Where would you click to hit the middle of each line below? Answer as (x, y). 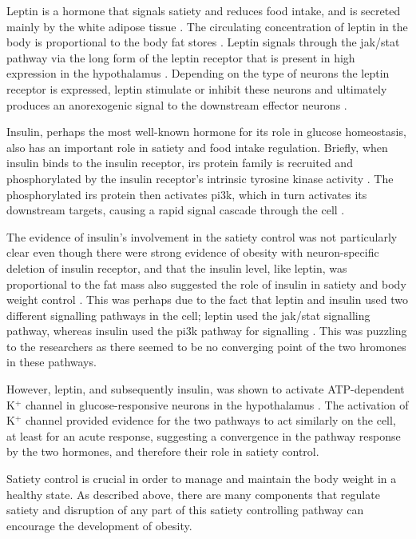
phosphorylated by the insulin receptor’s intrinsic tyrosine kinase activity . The (200, 178)
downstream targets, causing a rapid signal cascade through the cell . (176, 210)
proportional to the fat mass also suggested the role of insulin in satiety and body (206, 283)
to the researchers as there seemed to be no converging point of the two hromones (206, 346)
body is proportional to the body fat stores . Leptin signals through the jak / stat (203, 42)
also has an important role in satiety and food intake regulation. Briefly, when (197, 147)
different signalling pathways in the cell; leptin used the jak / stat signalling (188, 315)
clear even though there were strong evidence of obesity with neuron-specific (193, 252)
